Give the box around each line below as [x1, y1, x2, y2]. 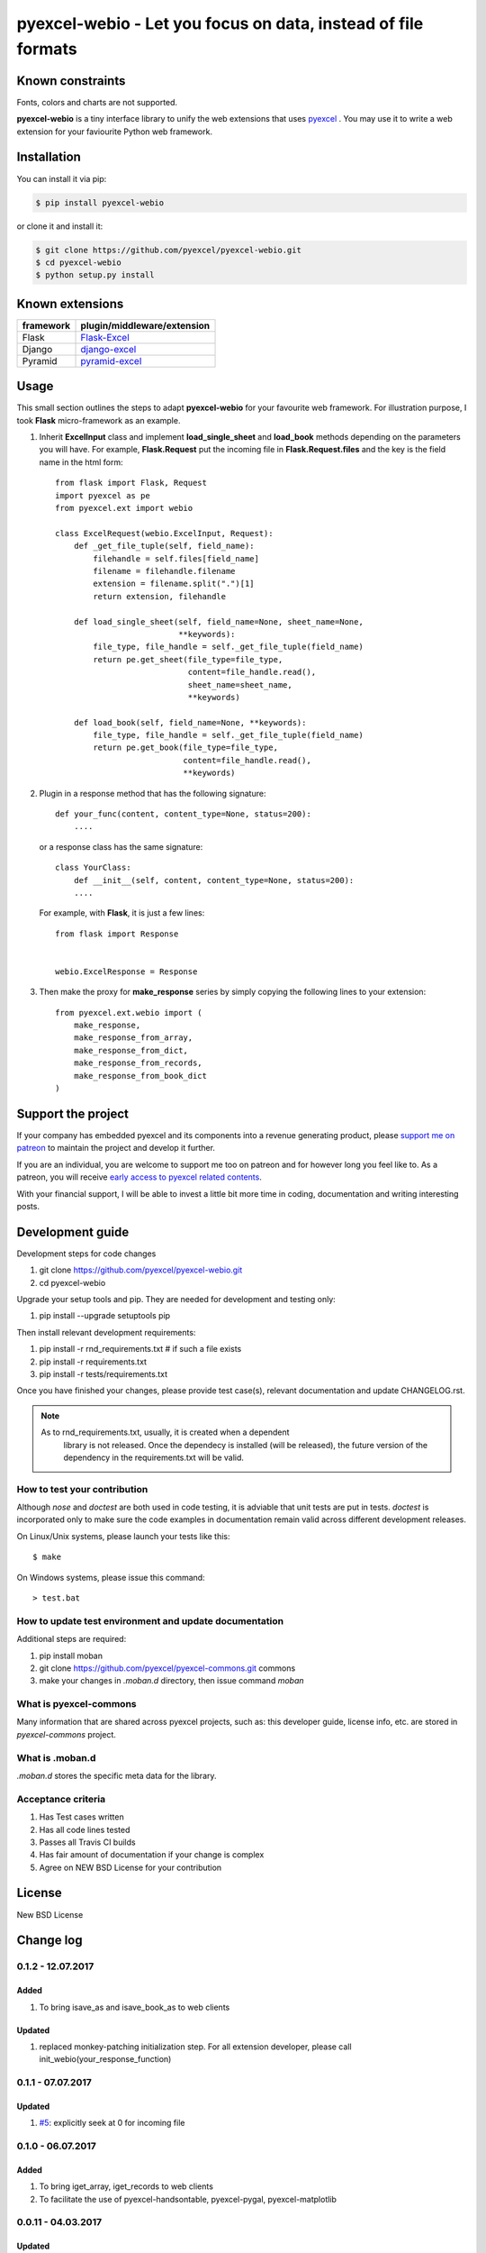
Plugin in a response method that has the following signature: [39, 788, 266, 798]
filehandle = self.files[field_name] [93, 553, 260, 563]
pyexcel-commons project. [16, 1729, 116, 1739]
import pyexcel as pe [55, 490, 150, 500]
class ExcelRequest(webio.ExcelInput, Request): [55, 528, 274, 538]
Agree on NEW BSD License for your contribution [39, 1862, 222, 1873]
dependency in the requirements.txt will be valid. [63, 1452, 245, 1463]
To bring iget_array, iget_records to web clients [39, 2181, 213, 2192]
